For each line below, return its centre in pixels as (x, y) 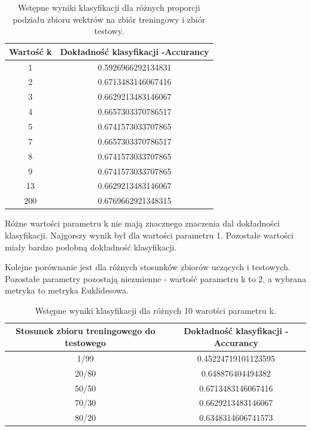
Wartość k (31, 51)
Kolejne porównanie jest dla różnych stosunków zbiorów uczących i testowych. (148, 267)
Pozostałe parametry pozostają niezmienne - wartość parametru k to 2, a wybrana (155, 278)
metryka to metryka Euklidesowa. (67, 290)
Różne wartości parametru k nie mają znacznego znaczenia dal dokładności (142, 223)
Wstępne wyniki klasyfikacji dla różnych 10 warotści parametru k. (155, 310)
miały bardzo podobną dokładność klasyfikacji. (91, 247)
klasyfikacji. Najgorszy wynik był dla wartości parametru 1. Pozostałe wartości (149, 235)
